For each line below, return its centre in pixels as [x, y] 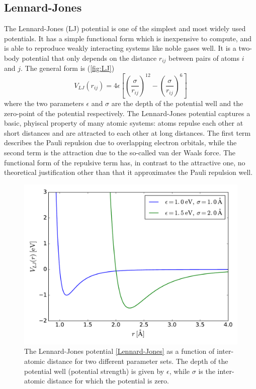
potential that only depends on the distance [89, 58]
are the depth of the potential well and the [177, 103]
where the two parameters [44, 103]
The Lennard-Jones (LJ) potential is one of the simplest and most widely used [125, 28]
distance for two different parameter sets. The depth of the [138, 361]
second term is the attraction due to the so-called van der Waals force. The [120, 152]
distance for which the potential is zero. [108, 381]
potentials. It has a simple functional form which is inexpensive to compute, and [128, 38]
